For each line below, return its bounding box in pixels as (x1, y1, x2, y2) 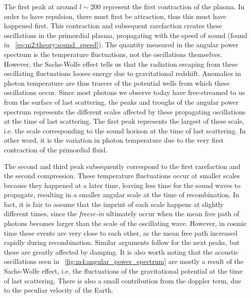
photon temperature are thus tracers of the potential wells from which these (4, 77, 230, 88)
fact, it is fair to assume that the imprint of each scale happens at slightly (4, 199, 224, 209)
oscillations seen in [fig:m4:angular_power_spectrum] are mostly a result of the (4, 256, 244, 266)
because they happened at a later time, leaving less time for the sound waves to (4, 180, 241, 190)
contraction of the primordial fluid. (4, 144, 108, 154)
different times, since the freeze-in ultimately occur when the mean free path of (4, 208, 239, 219)
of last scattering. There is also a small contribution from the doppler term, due (4, 275, 241, 285)
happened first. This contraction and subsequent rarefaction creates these (4, 20, 222, 31)
